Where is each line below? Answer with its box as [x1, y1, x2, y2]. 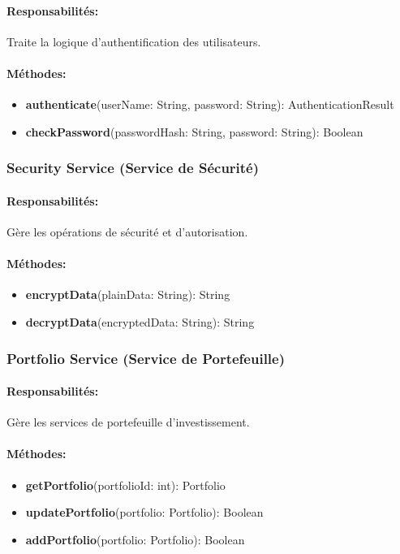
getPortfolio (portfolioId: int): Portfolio [25, 476, 226, 493]
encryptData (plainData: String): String [25, 286, 230, 303]
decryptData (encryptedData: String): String [25, 314, 255, 330]
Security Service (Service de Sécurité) [6, 158, 260, 178]
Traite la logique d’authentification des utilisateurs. [6, 32, 261, 50]
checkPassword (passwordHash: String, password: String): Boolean [25, 123, 363, 140]
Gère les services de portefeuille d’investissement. [6, 413, 250, 431]
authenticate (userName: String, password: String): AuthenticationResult [25, 96, 394, 113]
